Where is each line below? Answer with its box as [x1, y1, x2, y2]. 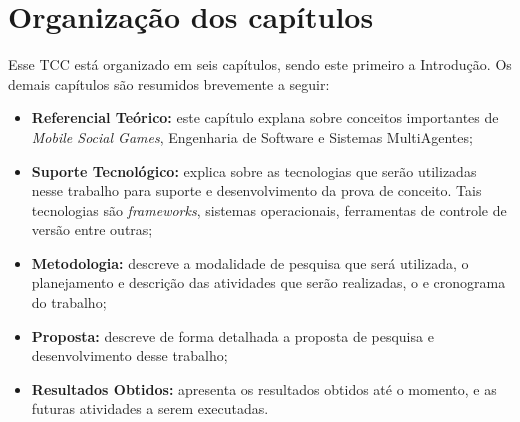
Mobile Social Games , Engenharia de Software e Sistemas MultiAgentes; [31, 126, 473, 147]
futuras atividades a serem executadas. [31, 398, 269, 419]
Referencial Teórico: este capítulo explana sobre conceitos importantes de [31, 107, 499, 128]
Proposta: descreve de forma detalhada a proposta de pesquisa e [31, 325, 434, 346]
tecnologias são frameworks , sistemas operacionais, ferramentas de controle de [31, 199, 507, 220]
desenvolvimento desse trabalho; [31, 345, 228, 366]
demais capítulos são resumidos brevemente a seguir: [8, 73, 330, 94]
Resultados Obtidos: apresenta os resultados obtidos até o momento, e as [31, 378, 497, 399]
